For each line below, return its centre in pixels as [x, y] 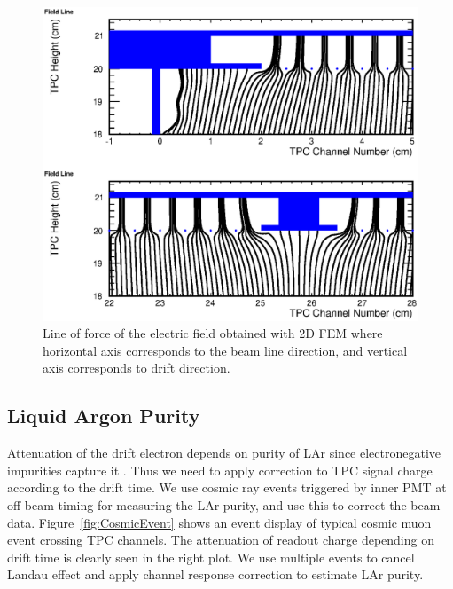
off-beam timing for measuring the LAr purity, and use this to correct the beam [224, 504]
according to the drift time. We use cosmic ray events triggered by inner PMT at [227, 487]
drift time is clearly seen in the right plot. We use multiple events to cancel [211, 557]
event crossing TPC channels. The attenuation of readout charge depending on [221, 540]
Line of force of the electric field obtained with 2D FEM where [213, 333]
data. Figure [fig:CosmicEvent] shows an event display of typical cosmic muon [219, 522]
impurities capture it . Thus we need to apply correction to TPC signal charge [220, 470]
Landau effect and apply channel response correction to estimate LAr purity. [215, 574]
